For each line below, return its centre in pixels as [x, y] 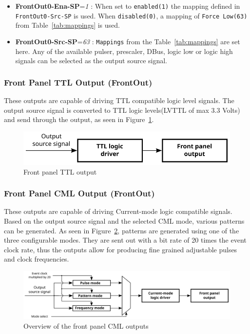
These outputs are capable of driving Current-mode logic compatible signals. [118, 211]
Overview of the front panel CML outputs [86, 325]
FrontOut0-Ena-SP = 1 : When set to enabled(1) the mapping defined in [128, 6]
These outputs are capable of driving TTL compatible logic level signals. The [119, 100]
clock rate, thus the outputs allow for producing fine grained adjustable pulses [121, 249]
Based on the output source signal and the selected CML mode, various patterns [124, 221]
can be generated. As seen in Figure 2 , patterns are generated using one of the [122, 230]
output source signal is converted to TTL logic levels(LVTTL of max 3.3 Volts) [122, 110]
